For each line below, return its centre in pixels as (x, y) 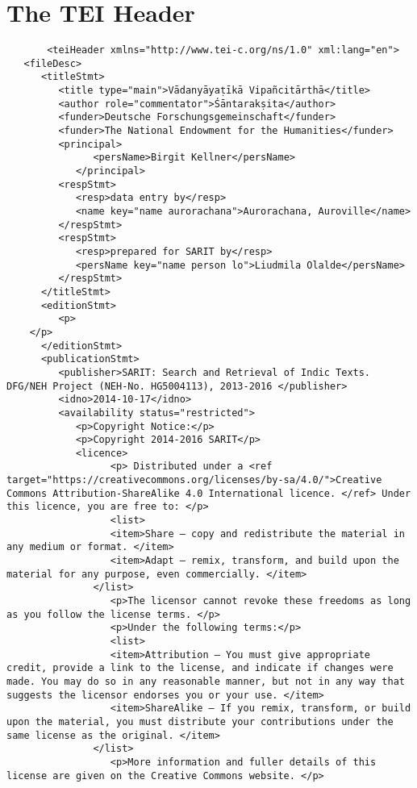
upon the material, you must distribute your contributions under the (200, 721)
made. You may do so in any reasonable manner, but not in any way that (206, 681)
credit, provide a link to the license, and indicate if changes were (200, 668)
